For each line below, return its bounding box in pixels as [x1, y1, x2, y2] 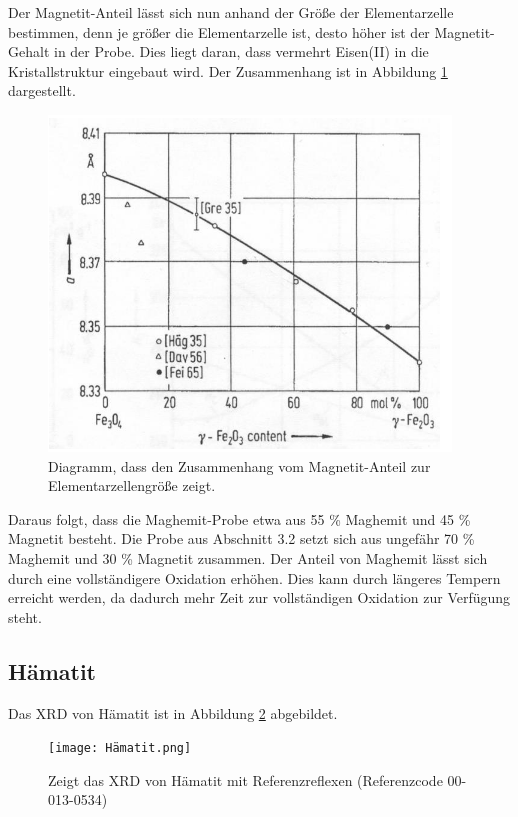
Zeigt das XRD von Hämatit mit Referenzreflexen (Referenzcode [48, 769, 443, 790]
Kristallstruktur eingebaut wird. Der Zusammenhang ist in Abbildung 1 [8, 60, 448, 81]
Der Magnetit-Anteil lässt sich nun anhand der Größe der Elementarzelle [8, 2, 454, 22]
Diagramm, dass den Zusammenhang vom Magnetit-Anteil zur [48, 455, 431, 476]
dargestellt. [8, 80, 76, 101]
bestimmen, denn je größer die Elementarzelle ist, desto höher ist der [8, 21, 430, 42]
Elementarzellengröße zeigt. [48, 475, 216, 496]
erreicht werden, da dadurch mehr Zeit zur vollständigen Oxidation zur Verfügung [8, 587, 511, 608]
